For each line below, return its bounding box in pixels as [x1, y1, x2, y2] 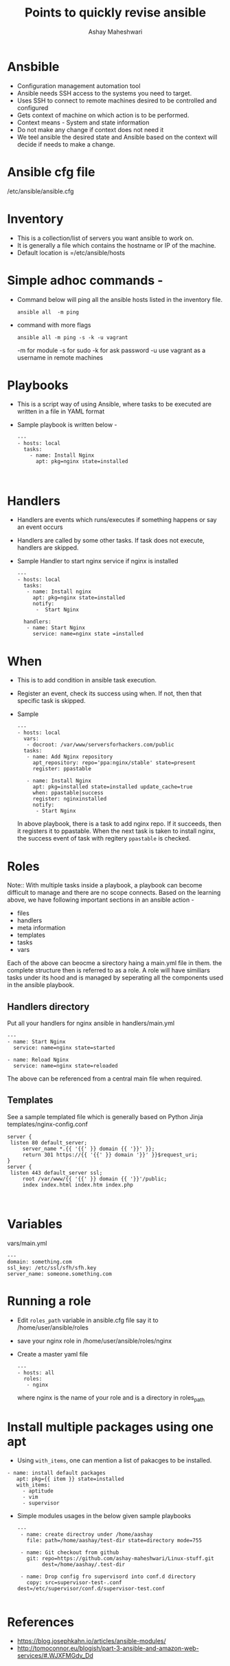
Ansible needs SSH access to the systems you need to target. [16, 89, 192, 97]
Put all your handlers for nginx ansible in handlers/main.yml [7, 1019, 175, 1028]
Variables [7, 1216, 63, 1232]
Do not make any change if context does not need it [16, 125, 164, 133]
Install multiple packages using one [7, 1419, 214, 1435]
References [7, 1614, 74, 1630]
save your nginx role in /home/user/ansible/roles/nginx [16, 1337, 172, 1345]
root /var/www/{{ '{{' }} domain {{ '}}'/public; [22, 1175, 168, 1182]
